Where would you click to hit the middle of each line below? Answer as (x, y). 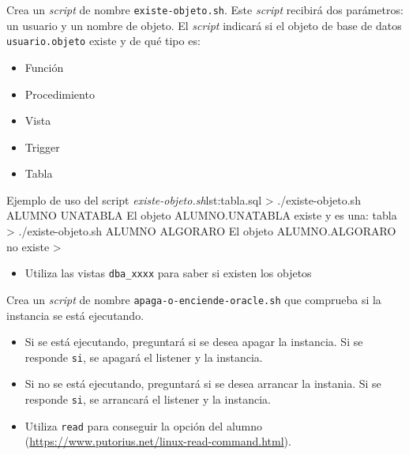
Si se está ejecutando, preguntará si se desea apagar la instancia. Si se (194, 342)
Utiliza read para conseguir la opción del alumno (144, 425)
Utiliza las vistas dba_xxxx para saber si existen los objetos (168, 273)
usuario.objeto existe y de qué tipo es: (103, 41)
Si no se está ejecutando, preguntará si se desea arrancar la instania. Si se (203, 384)
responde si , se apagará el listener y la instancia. (144, 357)
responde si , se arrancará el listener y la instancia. (148, 399)
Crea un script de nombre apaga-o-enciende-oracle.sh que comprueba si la (194, 299)
